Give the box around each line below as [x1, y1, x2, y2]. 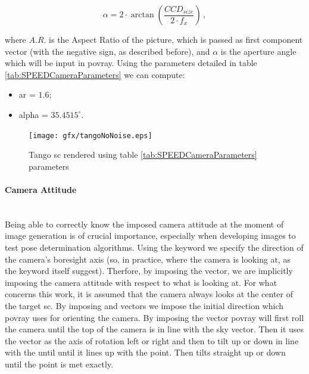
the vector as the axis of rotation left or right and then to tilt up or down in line [5, 334, 299, 347]
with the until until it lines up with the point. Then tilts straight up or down [5, 346, 286, 359]
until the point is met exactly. [5, 357, 114, 370]
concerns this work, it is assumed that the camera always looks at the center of [5, 288, 294, 300]
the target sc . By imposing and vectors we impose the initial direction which [5, 299, 284, 311]
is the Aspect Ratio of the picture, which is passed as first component [49, 33, 303, 45]
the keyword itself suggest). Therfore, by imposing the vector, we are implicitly [5, 264, 293, 277]
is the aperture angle [220, 45, 296, 57]
